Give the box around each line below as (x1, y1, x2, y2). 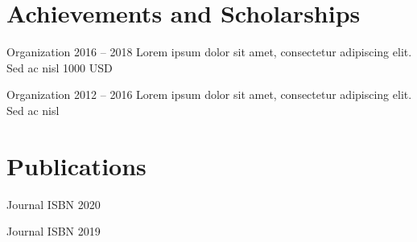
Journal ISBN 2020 (6, 195, 101, 212)
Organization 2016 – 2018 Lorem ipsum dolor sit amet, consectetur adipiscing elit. (6, 43, 412, 60)
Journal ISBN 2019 (6, 223, 101, 240)
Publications (6, 149, 147, 182)
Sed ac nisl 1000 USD (6, 59, 113, 76)
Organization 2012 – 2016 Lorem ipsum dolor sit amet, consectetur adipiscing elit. (6, 86, 412, 103)
